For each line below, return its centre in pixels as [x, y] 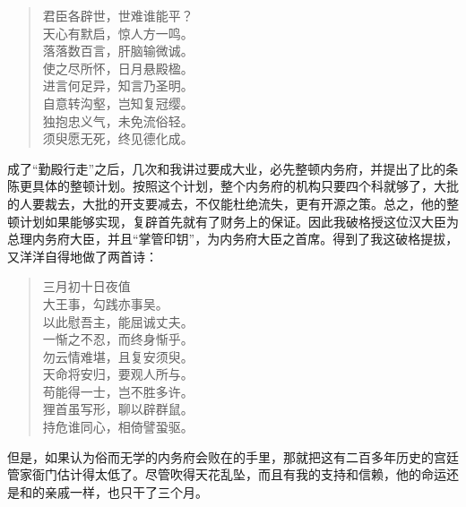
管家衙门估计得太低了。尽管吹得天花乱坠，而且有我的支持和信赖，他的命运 [227, 474]
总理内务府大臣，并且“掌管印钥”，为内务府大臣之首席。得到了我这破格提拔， [233, 239]
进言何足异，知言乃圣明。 [118, 86]
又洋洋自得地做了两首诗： [82, 256]
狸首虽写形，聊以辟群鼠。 [118, 409]
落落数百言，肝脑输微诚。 [118, 51]
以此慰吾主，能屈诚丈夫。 [118, 321]
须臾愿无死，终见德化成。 [118, 138]
